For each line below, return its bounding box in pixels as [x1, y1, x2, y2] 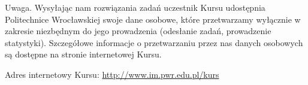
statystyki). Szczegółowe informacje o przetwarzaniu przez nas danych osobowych [5, 36, 303, 48]
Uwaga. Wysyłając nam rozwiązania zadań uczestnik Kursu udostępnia [5, 1, 265, 13]
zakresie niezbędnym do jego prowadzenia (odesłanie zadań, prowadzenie [5, 25, 271, 37]
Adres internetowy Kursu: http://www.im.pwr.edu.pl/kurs [5, 68, 219, 80]
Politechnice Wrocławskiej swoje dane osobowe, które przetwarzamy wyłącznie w [5, 13, 301, 25]
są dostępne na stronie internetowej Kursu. [5, 48, 162, 60]
